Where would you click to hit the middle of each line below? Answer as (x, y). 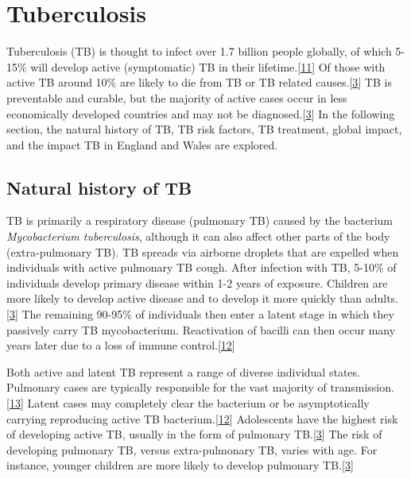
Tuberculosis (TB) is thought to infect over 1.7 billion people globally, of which (199, 51)
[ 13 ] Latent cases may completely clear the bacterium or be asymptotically (188, 403)
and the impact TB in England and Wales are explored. (142, 144)
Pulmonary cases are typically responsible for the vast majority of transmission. (200, 387)
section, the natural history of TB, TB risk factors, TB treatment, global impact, (204, 129)
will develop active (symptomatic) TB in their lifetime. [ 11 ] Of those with (208, 66)
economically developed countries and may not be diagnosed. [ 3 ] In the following (201, 113)
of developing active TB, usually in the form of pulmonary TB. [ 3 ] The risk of (194, 434)
